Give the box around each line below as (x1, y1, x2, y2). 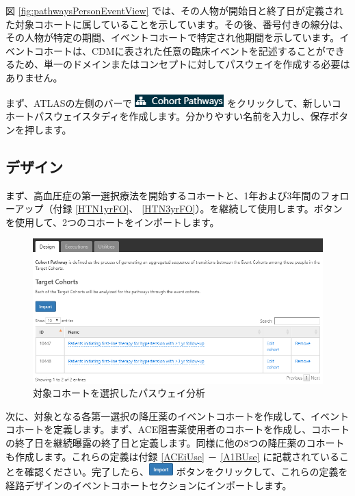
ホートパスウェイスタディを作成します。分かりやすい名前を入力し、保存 (5, 109, 330, 123)
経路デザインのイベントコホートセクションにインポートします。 (5, 478, 292, 492)
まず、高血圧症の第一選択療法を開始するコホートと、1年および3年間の (5, 188, 321, 202)
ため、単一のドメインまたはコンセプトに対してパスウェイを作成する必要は (14, 57, 350, 71)
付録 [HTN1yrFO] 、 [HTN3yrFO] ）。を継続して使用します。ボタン (53, 201, 343, 216)
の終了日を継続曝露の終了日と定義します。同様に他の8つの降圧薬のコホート (5, 435, 345, 449)
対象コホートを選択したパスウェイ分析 (33, 386, 205, 400)
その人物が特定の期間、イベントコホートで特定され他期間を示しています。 (5, 30, 340, 45)
